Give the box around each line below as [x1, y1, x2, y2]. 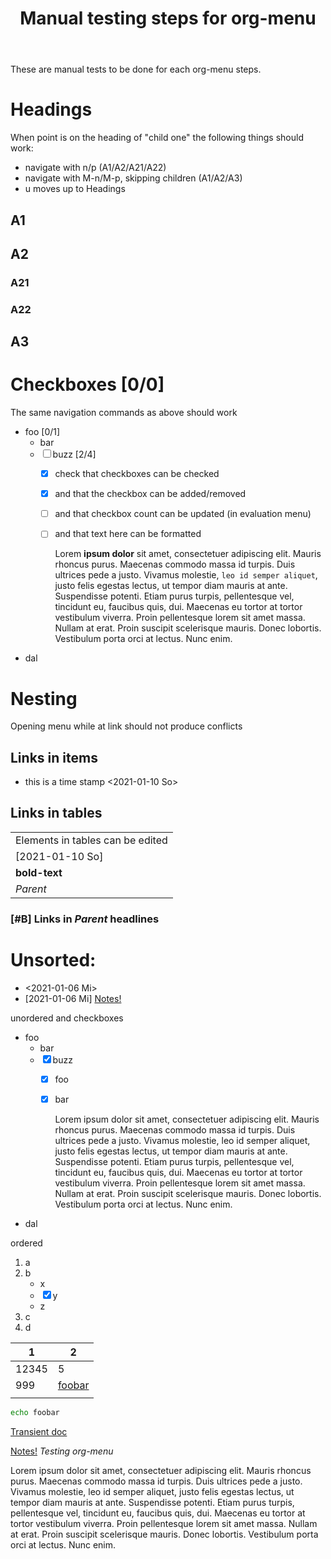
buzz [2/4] [52, 448, 97, 461]
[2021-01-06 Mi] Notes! [24, 992, 122, 1004]
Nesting [10, 687, 78, 710]
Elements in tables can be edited [15, 833, 168, 847]
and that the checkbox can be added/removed [54, 488, 247, 500]
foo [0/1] [24, 426, 61, 438]
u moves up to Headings [24, 183, 126, 195]
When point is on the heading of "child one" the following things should [10, 132, 304, 144]
